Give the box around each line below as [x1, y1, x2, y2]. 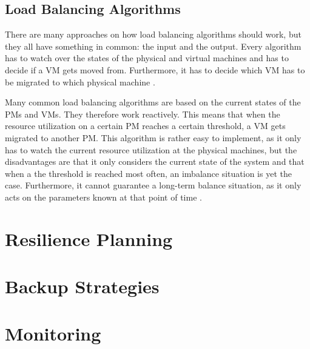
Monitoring [5, 321, 101, 346]
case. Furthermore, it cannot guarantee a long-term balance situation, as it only [5, 179, 302, 191]
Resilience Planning [5, 226, 173, 251]
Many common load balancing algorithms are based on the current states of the [5, 96, 301, 108]
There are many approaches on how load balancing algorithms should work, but [5, 28, 302, 41]
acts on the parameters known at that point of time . [5, 190, 202, 203]
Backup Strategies [5, 274, 160, 299]
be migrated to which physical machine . [5, 75, 155, 88]
